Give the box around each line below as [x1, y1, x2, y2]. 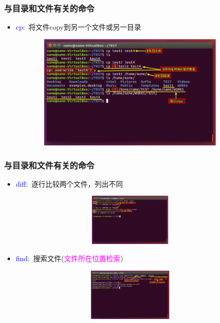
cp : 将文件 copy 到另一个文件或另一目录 [16, 22, 141, 32]
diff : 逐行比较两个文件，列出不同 [16, 178, 123, 189]
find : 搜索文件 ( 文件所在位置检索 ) [16, 253, 123, 263]
